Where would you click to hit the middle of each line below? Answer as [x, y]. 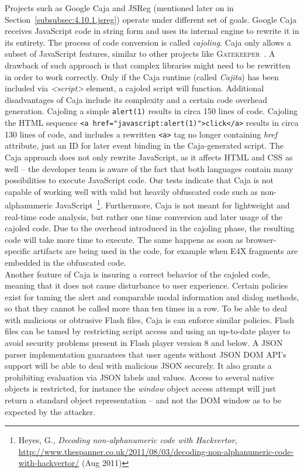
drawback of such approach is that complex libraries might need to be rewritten [148, 65]
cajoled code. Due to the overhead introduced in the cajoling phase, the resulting [150, 228]
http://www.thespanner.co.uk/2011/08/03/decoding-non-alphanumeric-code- [156, 451]
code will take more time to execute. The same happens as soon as [124, 239]
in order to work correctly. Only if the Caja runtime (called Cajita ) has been [142, 76]
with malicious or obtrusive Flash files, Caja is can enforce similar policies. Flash [150, 319]
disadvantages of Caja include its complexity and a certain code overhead [136, 99]
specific [18, 251]
